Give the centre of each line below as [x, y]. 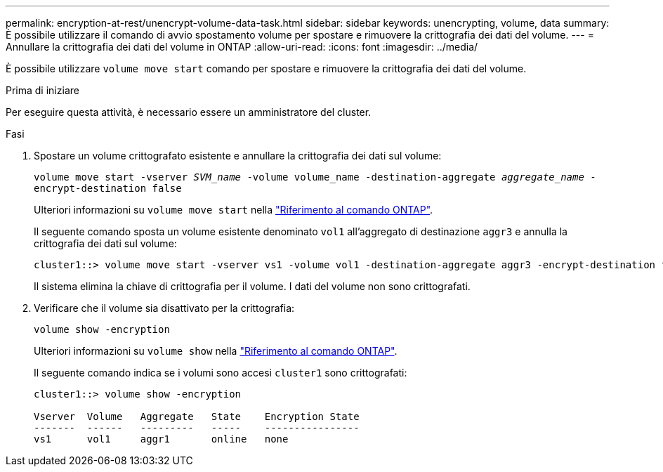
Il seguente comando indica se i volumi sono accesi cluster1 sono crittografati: [221, 373]
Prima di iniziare [42, 90]
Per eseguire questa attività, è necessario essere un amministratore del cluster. [189, 112]
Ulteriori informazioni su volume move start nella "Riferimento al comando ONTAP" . [234, 210]
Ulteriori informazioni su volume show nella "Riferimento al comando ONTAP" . [216, 351]
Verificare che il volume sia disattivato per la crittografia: [164, 308]
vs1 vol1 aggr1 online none [161, 439]
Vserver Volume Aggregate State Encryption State [197, 417]
